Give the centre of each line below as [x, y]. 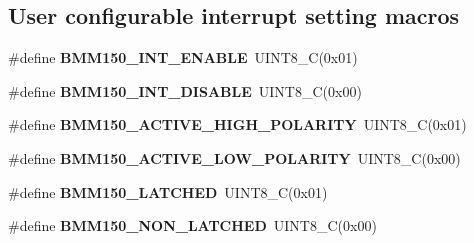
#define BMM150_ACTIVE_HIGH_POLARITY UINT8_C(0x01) [237, 124]
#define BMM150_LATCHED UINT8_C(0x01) [168, 191]
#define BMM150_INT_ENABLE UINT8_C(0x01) [183, 57]
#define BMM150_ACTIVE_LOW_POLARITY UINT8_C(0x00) [234, 157]
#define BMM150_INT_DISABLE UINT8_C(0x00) [185, 90]
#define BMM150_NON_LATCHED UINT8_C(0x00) [192, 225]
